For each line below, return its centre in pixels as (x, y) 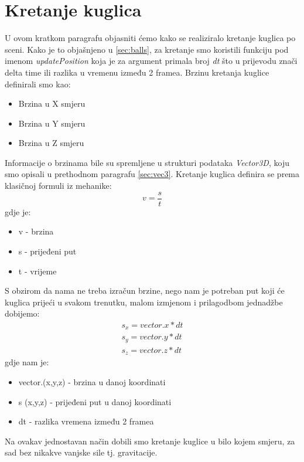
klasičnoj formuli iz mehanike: (58, 186)
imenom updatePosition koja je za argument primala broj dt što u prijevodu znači (151, 61)
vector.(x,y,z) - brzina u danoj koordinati (92, 381)
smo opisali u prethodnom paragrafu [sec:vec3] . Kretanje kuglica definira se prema (152, 174)
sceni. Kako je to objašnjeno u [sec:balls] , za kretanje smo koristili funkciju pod (147, 49)
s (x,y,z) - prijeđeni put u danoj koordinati (95, 401)
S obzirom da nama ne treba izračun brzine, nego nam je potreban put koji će (145, 291)
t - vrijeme (37, 271)
